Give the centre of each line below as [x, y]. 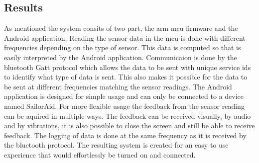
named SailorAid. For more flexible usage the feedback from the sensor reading [124, 106]
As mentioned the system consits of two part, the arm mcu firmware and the [121, 28]
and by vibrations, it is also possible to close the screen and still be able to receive [129, 125]
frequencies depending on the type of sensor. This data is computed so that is [123, 47]
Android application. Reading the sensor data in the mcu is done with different [125, 38]
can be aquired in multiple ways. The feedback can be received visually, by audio [128, 116]
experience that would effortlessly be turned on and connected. [100, 154]
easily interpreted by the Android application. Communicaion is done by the [121, 57]
